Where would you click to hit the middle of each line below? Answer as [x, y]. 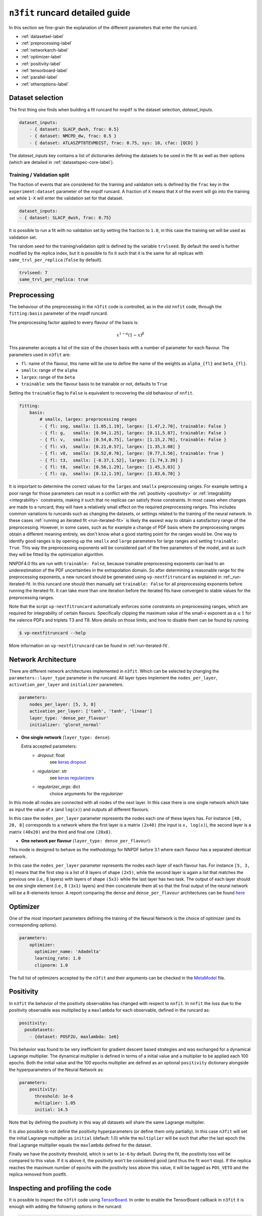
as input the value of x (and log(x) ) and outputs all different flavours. [79, 809]
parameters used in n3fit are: [40, 355]
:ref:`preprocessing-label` [47, 43]
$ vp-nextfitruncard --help [52, 633]
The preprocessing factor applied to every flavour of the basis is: [74, 322]
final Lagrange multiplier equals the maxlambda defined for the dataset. [81, 1145]
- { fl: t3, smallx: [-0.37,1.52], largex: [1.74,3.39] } [111, 460]
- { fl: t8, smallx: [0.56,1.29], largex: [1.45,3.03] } [110, 467]
